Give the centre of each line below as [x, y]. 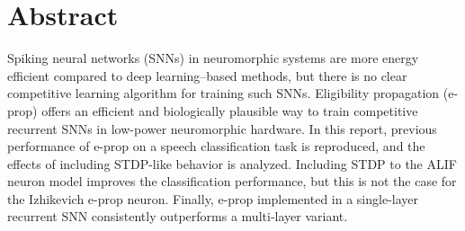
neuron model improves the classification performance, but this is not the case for [232, 181]
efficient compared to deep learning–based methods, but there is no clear [207, 75]
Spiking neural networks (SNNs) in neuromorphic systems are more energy [213, 58]
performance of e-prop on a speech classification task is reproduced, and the [216, 146]
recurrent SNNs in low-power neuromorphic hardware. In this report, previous [222, 128]
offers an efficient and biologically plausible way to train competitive [230, 110]
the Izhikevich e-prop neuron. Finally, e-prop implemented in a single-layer [213, 198]
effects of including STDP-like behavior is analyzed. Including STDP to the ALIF [232, 163]
